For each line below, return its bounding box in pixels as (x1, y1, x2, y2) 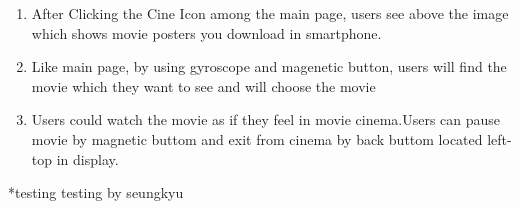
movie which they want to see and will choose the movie (31, 75, 376, 96)
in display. (56, 148, 119, 169)
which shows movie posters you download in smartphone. (31, 22, 382, 43)
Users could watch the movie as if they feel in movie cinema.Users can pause (31, 109, 501, 130)
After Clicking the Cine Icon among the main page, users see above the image (31, 3, 509, 23)
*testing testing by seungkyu (8, 182, 184, 203)
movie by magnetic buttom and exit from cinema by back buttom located (31, 128, 483, 149)
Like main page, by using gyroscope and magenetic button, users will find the (31, 56, 507, 77)
